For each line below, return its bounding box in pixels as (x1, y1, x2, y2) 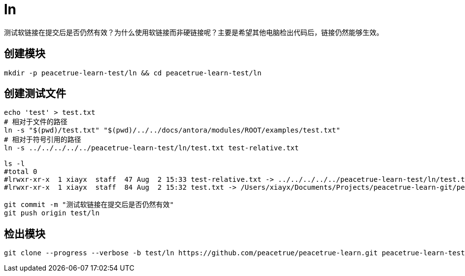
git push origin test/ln (4, 209, 100, 217)
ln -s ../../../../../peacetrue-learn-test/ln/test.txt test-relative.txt (4, 144, 299, 152)
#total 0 (4, 168, 37, 176)
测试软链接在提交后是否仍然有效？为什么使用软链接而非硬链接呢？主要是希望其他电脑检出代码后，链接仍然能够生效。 (4, 28, 383, 36)
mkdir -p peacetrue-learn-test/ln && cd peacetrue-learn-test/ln (4, 69, 262, 77)
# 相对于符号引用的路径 (4, 136, 81, 144)
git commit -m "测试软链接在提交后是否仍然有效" (4, 201, 174, 209)
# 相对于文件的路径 (4, 118, 67, 126)
